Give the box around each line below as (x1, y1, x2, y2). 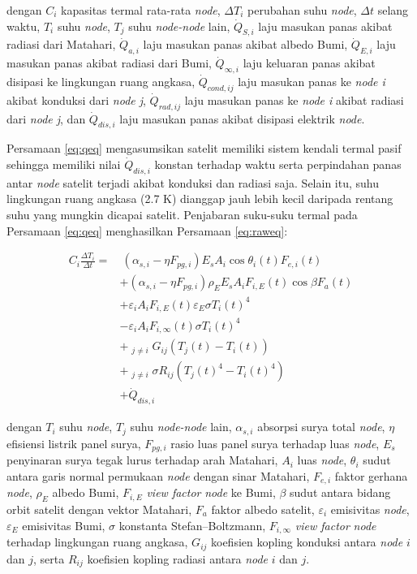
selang (377, 2, 409, 18)
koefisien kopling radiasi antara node (87, 550, 269, 567)
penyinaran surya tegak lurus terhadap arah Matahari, (6, 451, 278, 468)
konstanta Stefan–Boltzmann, (118, 516, 266, 533)
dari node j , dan (6, 110, 86, 127)
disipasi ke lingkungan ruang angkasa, (6, 72, 196, 89)
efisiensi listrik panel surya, (6, 434, 141, 451)
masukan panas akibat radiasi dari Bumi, (6, 54, 212, 71)
